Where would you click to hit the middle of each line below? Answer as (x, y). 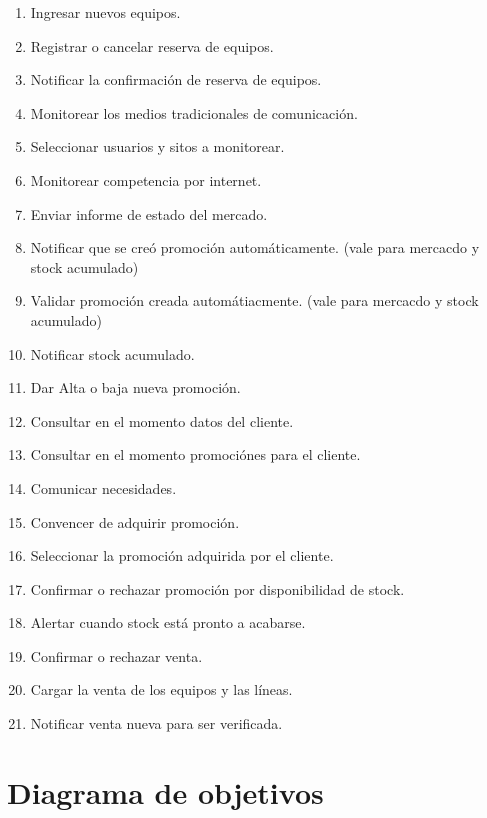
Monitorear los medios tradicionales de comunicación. (194, 112)
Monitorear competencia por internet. (146, 179)
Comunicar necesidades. (103, 487)
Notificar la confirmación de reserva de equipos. (176, 79)
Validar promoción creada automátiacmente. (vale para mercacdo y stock (254, 300)
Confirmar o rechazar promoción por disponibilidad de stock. (217, 588)
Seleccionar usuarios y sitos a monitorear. (157, 146)
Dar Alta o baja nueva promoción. (135, 387)
